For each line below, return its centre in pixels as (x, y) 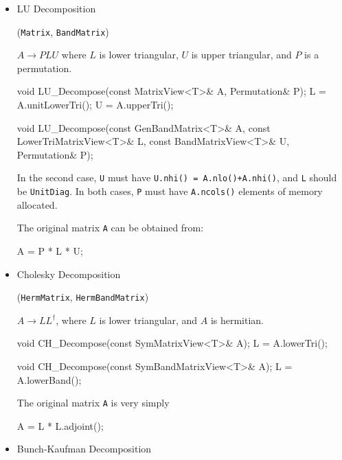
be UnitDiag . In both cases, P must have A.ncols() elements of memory (170, 191)
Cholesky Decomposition (69, 274)
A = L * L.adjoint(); (60, 425)
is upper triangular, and (241, 55)
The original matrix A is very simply (93, 403)
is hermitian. (237, 320)
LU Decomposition (56, 8)
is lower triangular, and (148, 320)
